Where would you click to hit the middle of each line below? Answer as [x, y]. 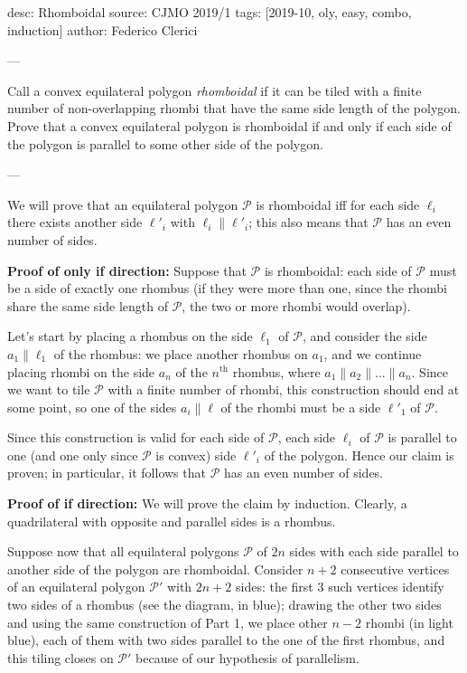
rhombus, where [276, 371]
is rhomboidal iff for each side [338, 204]
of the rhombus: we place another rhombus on [181, 353]
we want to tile [49, 389]
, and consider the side [364, 336]
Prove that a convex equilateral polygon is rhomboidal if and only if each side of [229, 125]
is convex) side [196, 455]
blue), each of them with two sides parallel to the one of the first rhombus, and [226, 640]
